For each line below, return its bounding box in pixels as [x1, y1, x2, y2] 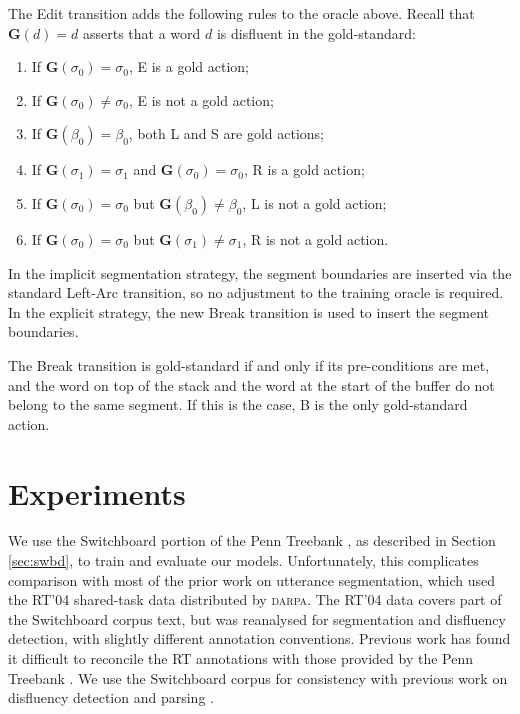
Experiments [8, 472, 186, 513]
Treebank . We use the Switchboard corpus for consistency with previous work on [8, 667, 508, 688]
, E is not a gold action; [128, 89, 274, 110]
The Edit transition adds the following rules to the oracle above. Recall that [8, 3, 475, 23]
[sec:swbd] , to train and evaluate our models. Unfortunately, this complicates [8, 550, 479, 571]
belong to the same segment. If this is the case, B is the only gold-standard [8, 394, 468, 415]
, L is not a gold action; [242, 192, 387, 213]
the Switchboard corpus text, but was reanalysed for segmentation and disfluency [8, 608, 506, 629]
